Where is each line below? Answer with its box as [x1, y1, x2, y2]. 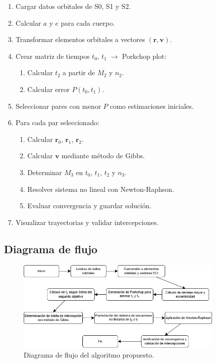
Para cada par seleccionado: [15, 117, 100, 128]
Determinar [27, 167, 62, 177]
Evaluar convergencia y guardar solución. [27, 200, 151, 211]
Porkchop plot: [122, 50, 167, 61]
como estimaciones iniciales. [109, 100, 194, 111]
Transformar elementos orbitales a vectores [15, 34, 145, 45]
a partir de [63, 67, 95, 78]
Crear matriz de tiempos [15, 50, 90, 61]
